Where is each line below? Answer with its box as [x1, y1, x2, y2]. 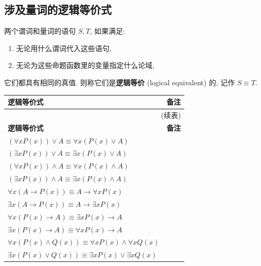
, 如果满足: [90, 26, 125, 36]
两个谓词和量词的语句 [4, 26, 76, 36]
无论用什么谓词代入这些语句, [16, 42, 112, 53]
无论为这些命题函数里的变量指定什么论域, [16, 60, 155, 70]
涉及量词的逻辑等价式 [4, 2, 112, 17]
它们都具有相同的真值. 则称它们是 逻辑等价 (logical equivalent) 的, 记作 [4, 77, 235, 87]
